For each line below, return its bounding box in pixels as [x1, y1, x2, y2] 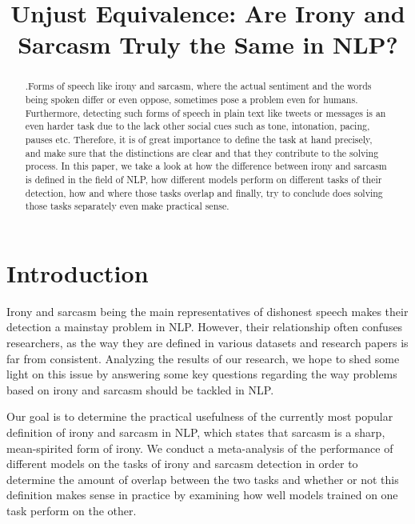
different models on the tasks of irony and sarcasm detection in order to [6, 455, 358, 472]
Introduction [6, 256, 149, 289]
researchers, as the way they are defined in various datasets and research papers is [6, 334, 409, 351]
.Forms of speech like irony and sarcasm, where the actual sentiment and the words [25, 79, 372, 93]
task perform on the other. [6, 502, 137, 518]
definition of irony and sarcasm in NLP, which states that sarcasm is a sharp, [6, 424, 385, 441]
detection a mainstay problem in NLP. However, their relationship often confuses [6, 318, 403, 335]
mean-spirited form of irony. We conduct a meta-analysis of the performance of [6, 439, 393, 456]
